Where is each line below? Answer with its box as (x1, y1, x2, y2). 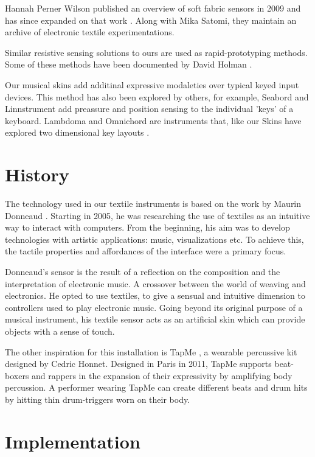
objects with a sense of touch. (5, 325, 115, 337)
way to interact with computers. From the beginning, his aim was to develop (5, 221, 290, 234)
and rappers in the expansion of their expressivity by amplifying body (32, 369, 292, 382)
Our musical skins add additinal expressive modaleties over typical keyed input (5, 78, 299, 91)
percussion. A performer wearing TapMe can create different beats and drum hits (5, 381, 308, 394)
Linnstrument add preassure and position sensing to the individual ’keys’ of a (5, 102, 294, 115)
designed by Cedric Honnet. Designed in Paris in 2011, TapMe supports (5, 357, 272, 370)
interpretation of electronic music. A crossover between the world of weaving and (5, 277, 306, 290)
